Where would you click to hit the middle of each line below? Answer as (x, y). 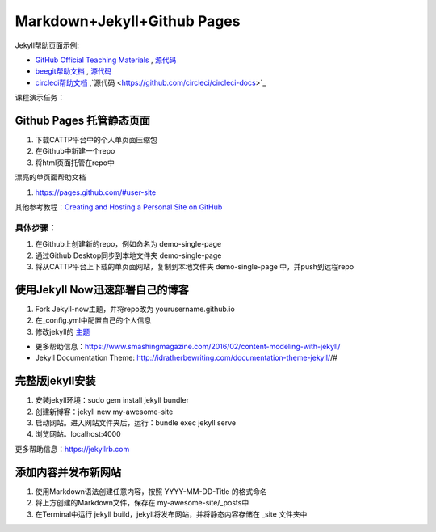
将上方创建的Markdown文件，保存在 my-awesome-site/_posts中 (142, 503)
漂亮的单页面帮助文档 (50, 177)
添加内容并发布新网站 (68, 472)
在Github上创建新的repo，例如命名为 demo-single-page (128, 244)
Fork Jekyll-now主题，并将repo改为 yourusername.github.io (135, 309)
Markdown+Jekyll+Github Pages (128, 21)
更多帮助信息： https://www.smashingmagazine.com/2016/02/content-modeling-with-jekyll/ (188, 346)
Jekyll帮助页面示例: (47, 45)
